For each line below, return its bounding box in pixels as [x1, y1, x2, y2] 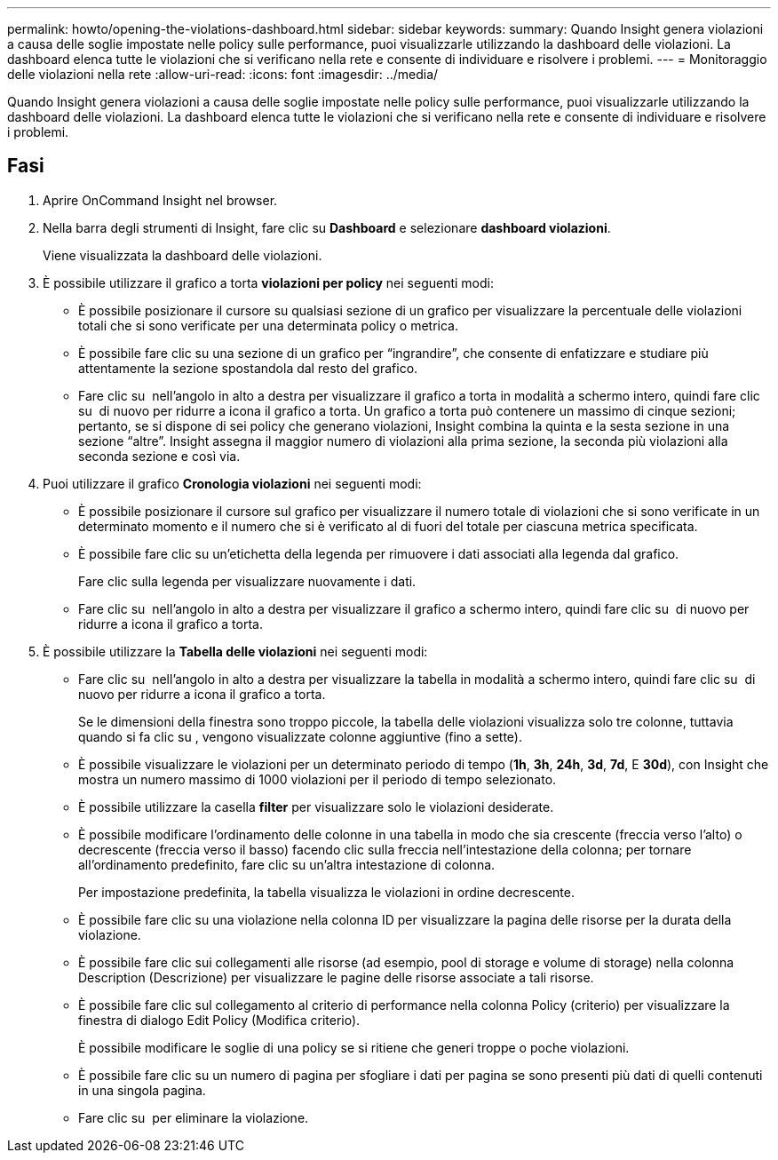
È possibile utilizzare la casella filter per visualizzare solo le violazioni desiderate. [78, 798, 554, 814]
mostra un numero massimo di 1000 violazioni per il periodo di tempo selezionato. [78, 771, 557, 787]
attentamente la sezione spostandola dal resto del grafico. [78, 360, 418, 376]
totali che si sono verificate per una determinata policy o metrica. [78, 317, 459, 333]
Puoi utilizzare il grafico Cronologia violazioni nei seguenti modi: [43, 475, 422, 491]
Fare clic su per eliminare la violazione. [78, 1109, 309, 1125]
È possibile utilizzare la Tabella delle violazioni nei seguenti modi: [43, 643, 428, 659]
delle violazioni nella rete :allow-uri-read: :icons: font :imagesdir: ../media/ [7, 67, 439, 82]
